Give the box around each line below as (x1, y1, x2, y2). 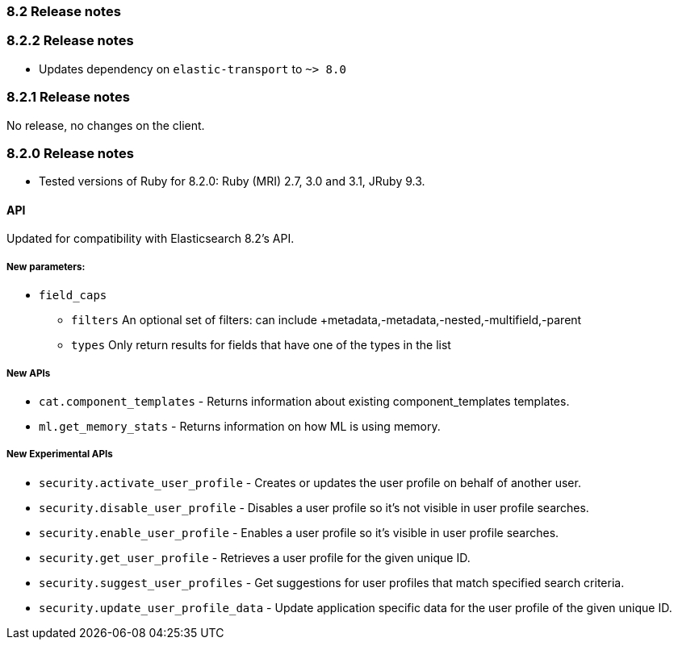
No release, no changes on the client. (6, 118, 205, 132)
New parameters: (6, 260, 86, 273)
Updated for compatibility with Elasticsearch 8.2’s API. (6, 231, 295, 246)
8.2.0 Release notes (6, 144, 134, 161)
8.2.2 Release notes (6, 32, 134, 49)
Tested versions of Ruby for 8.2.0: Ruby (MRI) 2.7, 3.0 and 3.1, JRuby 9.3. (39, 174, 425, 189)
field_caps (39, 289, 107, 302)
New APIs (6, 367, 51, 379)
